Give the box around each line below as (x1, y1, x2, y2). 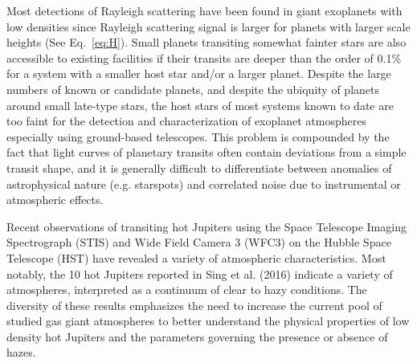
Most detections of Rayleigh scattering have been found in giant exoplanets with (6, 2, 403, 18)
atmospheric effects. (6, 191, 104, 208)
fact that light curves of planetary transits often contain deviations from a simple (6, 144, 407, 161)
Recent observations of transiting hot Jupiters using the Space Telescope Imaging (6, 218, 407, 235)
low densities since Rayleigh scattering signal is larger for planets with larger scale (6, 18, 411, 35)
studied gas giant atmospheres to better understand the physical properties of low (6, 312, 410, 329)
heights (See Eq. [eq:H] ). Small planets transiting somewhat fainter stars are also (6, 34, 407, 51)
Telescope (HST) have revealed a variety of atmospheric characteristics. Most (6, 249, 386, 266)
